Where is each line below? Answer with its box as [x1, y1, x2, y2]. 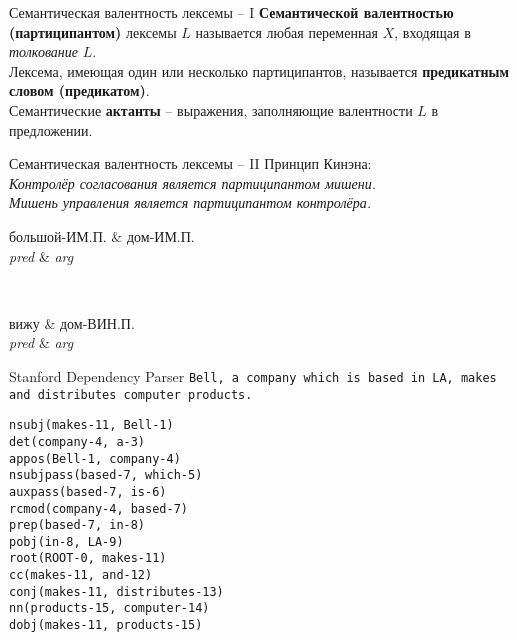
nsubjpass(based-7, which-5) [9, 468, 203, 483]
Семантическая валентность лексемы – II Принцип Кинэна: [9, 153, 372, 174]
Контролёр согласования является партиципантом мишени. [9, 172, 376, 193]
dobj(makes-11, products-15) [9, 618, 203, 633]
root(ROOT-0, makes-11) [9, 551, 167, 566]
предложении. [9, 119, 93, 140]
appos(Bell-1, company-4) [9, 451, 181, 466]
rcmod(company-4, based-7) [9, 501, 188, 516]
